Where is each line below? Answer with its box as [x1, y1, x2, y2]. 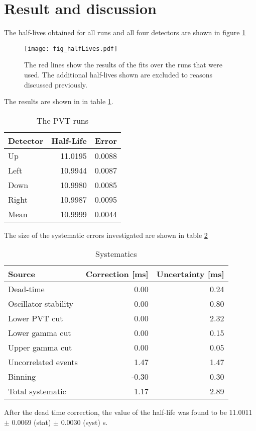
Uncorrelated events [8, 356, 78, 368]
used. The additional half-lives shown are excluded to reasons [24, 69, 212, 79]
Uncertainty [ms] [156, 268, 224, 280]
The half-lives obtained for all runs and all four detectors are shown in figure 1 [4, 27, 246, 38]
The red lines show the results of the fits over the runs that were [24, 59, 222, 70]
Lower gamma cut [8, 327, 71, 339]
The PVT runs [37, 114, 89, 126]
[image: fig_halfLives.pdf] [24, 45, 118, 52]
